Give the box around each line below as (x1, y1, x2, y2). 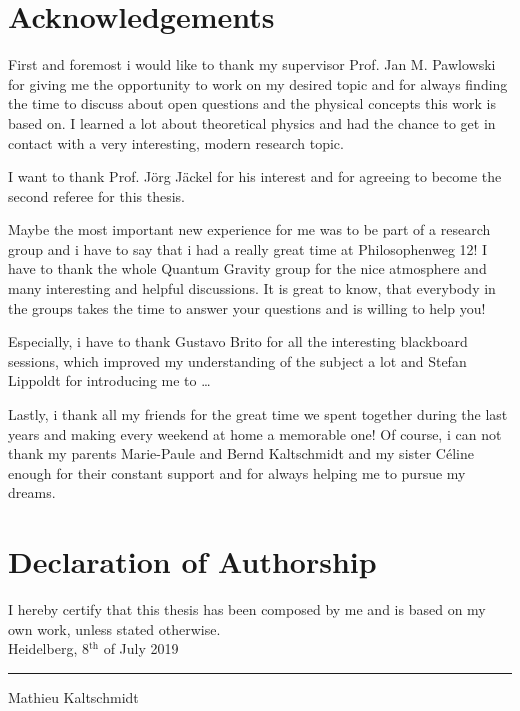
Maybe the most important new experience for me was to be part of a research (8, 219, 491, 240)
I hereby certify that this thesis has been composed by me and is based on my (8, 599, 486, 620)
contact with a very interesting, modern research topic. (8, 132, 344, 153)
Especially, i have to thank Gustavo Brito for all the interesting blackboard (8, 331, 468, 352)
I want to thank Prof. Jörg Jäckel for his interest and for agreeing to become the (8, 166, 502, 187)
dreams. (8, 482, 56, 503)
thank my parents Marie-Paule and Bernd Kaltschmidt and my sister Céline (8, 443, 474, 464)
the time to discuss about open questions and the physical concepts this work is (8, 93, 496, 114)
